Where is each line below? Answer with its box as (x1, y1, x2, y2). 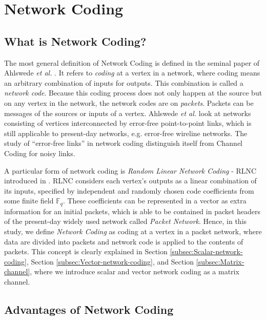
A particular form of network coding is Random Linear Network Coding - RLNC (4, 165, 257, 176)
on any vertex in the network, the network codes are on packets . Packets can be (4, 97, 254, 108)
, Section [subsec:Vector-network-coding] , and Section (26, 256, 194, 267)
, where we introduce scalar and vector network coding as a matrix (30, 266, 239, 277)
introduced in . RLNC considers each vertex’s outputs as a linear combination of (4, 175, 257, 186)
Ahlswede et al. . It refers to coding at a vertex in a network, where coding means (4, 67, 260, 78)
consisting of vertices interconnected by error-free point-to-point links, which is (4, 118, 252, 128)
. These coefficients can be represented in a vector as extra (63, 195, 247, 206)
